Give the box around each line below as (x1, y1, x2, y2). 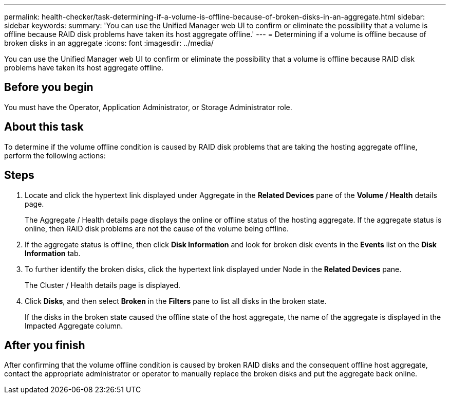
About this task (4, 120, 84, 134)
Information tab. (25, 248, 81, 258)
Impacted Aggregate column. (25, 321, 123, 330)
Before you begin (4, 81, 93, 94)
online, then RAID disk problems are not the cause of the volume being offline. (25, 224, 289, 233)
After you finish (4, 338, 85, 352)
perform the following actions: (4, 151, 106, 160)
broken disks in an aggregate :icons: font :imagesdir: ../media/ (4, 39, 214, 47)
